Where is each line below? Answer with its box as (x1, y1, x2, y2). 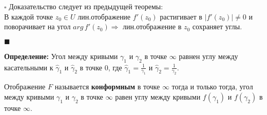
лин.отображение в (123, 21, 182, 32)
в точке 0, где (80, 62, 122, 72)
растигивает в (160, 11, 202, 22)
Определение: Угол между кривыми (4, 50, 118, 61)
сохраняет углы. (192, 21, 242, 32)
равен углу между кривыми (115, 91, 201, 102)
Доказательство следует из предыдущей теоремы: (9, 1, 163, 11)
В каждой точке (4, 11, 53, 22)
